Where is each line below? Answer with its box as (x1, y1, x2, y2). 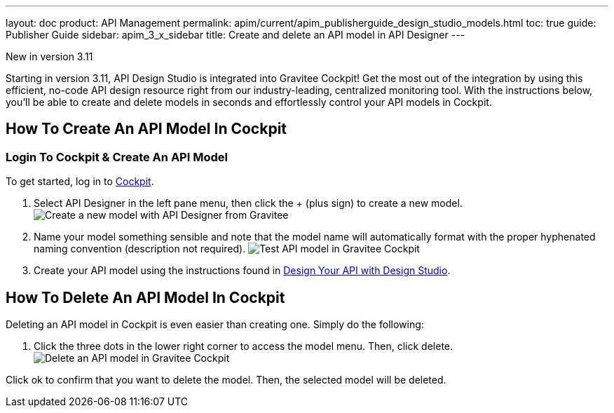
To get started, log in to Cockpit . (6, 175, 154, 188)
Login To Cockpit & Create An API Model (6, 149, 228, 164)
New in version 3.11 (6, 50, 93, 62)
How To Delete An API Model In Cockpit (6, 288, 285, 306)
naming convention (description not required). (34, 243, 246, 255)
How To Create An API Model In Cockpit (6, 120, 287, 138)
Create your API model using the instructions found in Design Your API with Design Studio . (34, 264, 451, 277)
